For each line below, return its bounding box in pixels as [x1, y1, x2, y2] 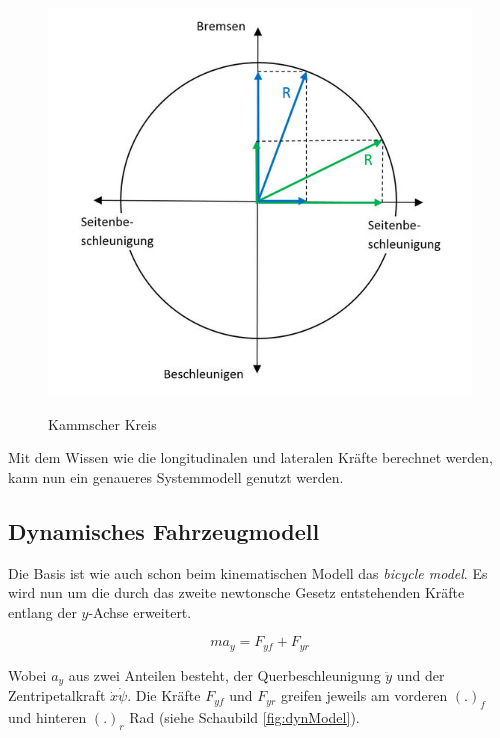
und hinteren [8, 707, 87, 728]
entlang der [8, 601, 77, 622]
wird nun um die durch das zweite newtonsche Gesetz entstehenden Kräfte [8, 582, 465, 603]
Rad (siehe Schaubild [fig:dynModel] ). [129, 707, 360, 728]
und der [396, 664, 445, 685]
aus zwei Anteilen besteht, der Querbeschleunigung [68, 664, 381, 685]
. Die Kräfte [127, 685, 201, 706]
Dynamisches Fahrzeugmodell [8, 515, 320, 546]
